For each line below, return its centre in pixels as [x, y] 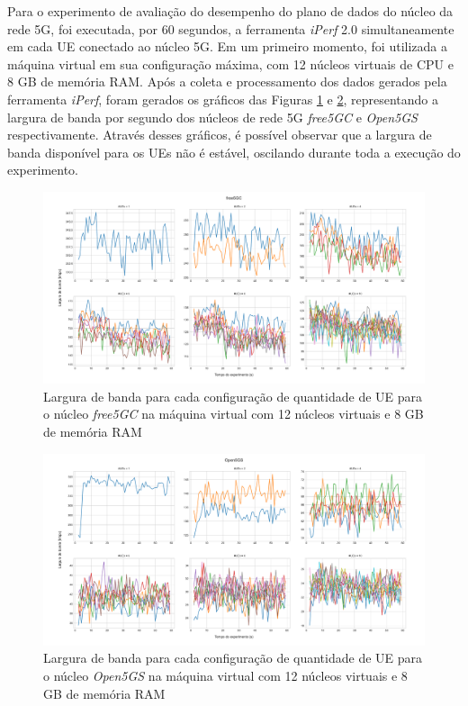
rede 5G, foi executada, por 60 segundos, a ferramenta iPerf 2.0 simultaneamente [231, 28]
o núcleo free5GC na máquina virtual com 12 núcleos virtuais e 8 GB [234, 414]
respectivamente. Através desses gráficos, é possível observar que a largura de [220, 135]
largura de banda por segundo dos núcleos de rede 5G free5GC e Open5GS [212, 117]
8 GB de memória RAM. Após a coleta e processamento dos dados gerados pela [227, 81]
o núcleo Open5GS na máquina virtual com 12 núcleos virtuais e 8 [225, 675]
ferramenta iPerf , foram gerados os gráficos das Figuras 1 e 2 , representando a [223, 99]
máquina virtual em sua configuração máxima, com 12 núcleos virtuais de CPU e [230, 63]
